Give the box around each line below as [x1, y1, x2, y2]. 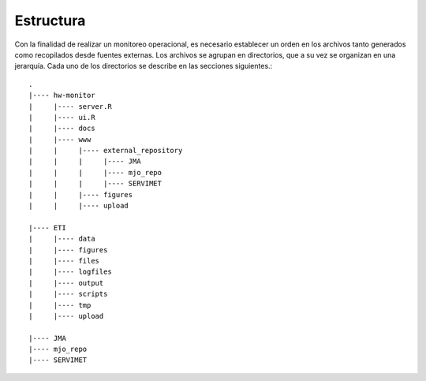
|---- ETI [28, 223, 66, 232]
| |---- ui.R [28, 113, 95, 121]
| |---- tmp [28, 301, 92, 309]
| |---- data [28, 234, 95, 244]
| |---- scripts [28, 289, 108, 299]
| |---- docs [28, 124, 95, 133]
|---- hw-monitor [28, 91, 95, 100]
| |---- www [28, 135, 92, 144]
